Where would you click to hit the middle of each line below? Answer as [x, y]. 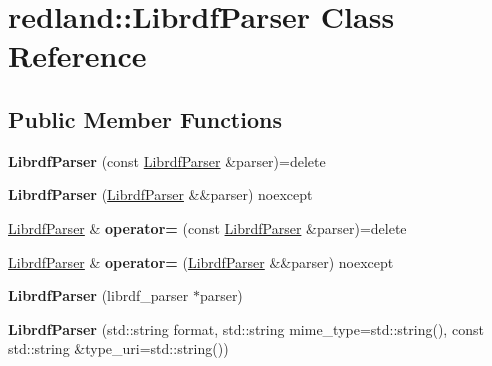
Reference [77, 55]
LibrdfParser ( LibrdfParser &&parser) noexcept [160, 194]
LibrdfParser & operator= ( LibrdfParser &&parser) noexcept [201, 261]
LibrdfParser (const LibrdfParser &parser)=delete [167, 160]
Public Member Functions [145, 118]
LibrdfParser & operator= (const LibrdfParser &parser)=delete [207, 227]
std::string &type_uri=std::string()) [118, 348]
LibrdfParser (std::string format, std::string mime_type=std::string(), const [246, 328]
